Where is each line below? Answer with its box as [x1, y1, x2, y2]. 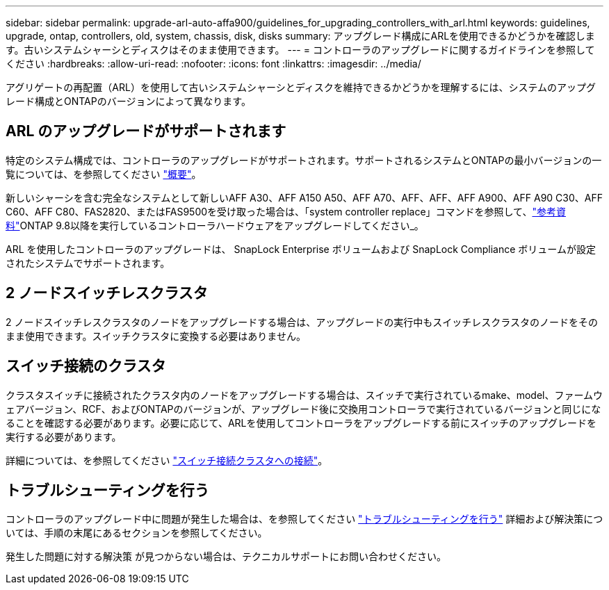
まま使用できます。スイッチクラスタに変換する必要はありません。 [6, 329, 306, 342]
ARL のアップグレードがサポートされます [6, 122, 286, 140]
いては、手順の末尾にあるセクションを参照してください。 [6, 527, 268, 539]
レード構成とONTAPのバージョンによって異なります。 [6, 95, 251, 107]
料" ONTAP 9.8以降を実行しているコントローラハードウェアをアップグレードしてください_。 [6, 219, 424, 231]
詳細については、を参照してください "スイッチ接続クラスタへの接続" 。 [6, 454, 328, 466]
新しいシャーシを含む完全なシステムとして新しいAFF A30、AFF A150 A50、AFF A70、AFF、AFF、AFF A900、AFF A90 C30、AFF [6, 191, 603, 204]
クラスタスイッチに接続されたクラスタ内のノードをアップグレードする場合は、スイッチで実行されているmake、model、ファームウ [6, 388, 603, 401]
